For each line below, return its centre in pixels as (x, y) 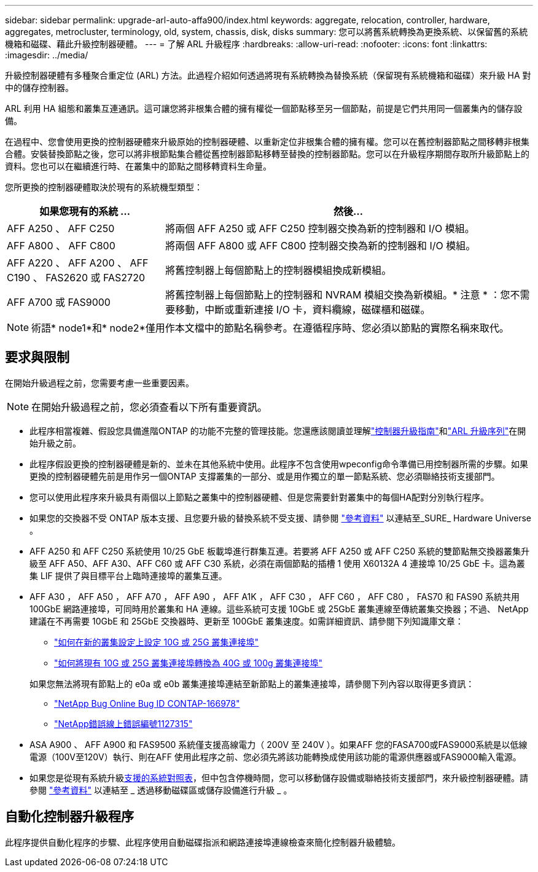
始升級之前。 (55, 443)
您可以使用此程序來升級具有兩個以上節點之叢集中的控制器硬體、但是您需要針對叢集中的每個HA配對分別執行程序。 (259, 497)
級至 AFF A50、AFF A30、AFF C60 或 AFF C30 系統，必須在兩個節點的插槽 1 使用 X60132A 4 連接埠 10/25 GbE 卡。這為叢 (277, 563)
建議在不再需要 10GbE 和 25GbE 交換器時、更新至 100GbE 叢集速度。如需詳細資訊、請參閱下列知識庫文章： (247, 621)
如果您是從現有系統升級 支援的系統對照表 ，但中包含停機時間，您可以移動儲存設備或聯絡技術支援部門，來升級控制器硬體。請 (279, 777)
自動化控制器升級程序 (69, 817)
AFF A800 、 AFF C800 (61, 246)
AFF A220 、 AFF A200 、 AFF (78, 263)
